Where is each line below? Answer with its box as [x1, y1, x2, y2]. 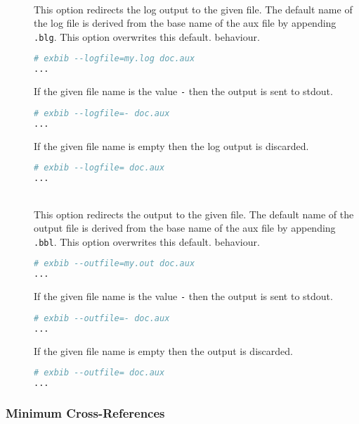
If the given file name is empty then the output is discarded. [34, 343, 293, 358]
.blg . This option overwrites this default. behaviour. [34, 29, 260, 44]
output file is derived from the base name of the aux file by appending [34, 220, 336, 235]
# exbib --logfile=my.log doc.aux [34, 54, 195, 64]
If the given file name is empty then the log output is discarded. [34, 138, 309, 153]
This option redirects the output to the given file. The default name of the [34, 206, 354, 221]
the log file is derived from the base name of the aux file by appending [34, 15, 337, 30]
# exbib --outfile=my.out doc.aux [34, 258, 195, 269]
